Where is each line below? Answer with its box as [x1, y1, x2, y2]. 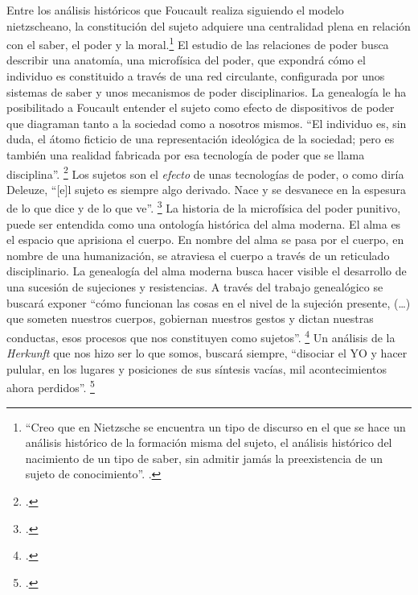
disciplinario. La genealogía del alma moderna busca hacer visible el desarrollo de [6, 262, 407, 279]
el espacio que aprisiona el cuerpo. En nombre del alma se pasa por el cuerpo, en [6, 231, 404, 248]
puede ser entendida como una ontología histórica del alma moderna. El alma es [6, 215, 401, 232]
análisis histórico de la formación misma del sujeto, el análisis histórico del [25, 434, 392, 451]
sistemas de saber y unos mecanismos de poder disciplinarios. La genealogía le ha [6, 83, 407, 100]
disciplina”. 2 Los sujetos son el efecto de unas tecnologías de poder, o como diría [6, 163, 404, 182]
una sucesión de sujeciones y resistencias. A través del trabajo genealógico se [6, 279, 383, 295]
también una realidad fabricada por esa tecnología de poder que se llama [6, 147, 365, 163]
